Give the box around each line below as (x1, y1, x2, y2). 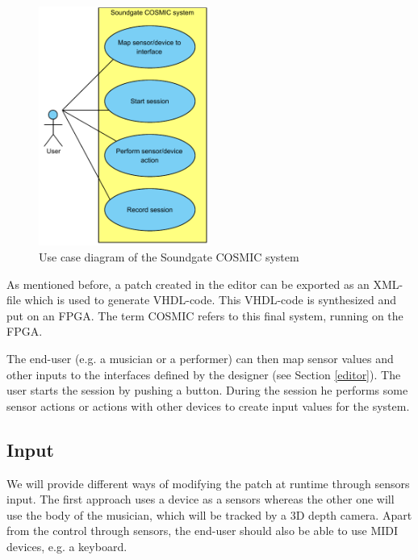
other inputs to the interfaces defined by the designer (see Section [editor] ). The (6, 366, 401, 382)
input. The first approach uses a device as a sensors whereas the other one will (6, 491, 395, 508)
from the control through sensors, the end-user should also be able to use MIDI (6, 522, 399, 539)
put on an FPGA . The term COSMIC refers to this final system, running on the (6, 307, 403, 324)
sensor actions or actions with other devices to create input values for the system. (6, 397, 410, 414)
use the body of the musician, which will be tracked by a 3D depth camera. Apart (6, 506, 412, 523)
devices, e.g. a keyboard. (6, 537, 127, 554)
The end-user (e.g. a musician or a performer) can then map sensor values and (6, 350, 394, 366)
